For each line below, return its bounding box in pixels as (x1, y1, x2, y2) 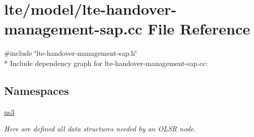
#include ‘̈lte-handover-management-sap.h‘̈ (4, 48, 137, 58)
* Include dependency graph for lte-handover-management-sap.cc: (4, 57, 208, 68)
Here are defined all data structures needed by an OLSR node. (4, 123, 196, 134)
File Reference (148, 18, 250, 39)
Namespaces (4, 82, 69, 98)
